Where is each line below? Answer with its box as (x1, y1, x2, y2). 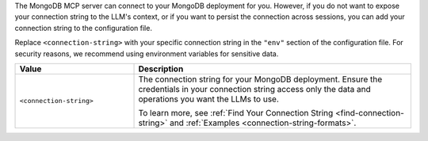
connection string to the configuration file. (14, 23, 152, 32)
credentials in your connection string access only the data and (138, 83, 372, 94)
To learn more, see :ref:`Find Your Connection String (138, 107, 334, 118)
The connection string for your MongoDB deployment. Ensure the (138, 74, 383, 85)
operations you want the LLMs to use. (138, 93, 279, 105)
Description (138, 63, 184, 74)
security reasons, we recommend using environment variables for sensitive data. (14, 48, 279, 59)
